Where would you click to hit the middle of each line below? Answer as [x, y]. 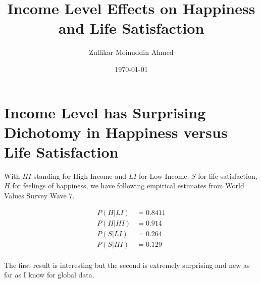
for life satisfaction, [228, 175]
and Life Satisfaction [131, 28]
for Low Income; [164, 175]
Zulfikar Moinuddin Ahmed [131, 52]
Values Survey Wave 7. [39, 195]
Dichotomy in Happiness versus [116, 132]
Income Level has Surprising [105, 112]
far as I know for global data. [49, 275]
